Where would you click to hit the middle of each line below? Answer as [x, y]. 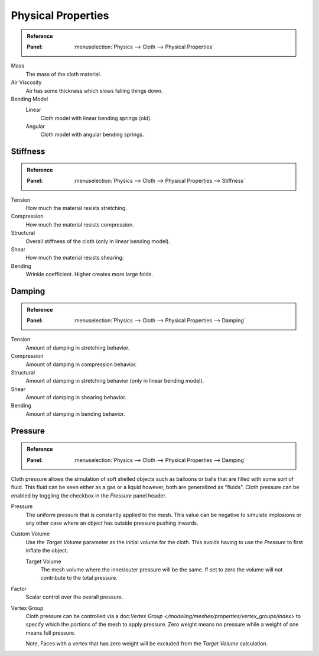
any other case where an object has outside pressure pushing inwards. [112, 523]
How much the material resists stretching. [76, 208]
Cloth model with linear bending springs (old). [96, 118]
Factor [19, 589]
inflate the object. [47, 551]
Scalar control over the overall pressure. [74, 597]
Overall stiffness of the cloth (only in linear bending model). [98, 241]
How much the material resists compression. [80, 224]
